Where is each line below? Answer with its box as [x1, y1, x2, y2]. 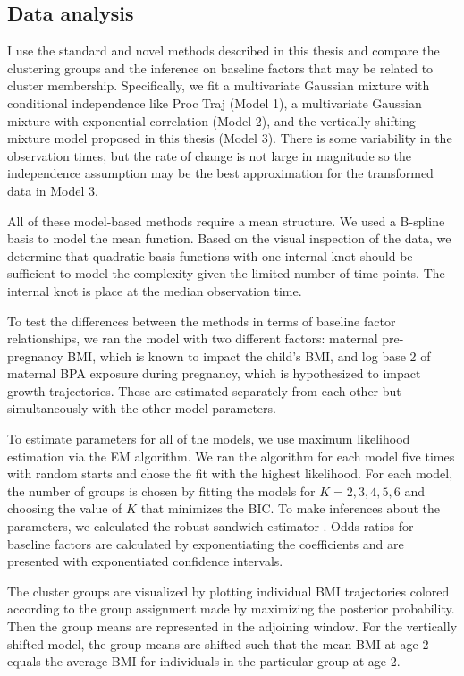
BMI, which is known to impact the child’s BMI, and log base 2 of [67, 346, 431, 365]
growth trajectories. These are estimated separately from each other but [7, 381, 401, 400]
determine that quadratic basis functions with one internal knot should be [7, 246, 413, 265]
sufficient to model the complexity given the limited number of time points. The [7, 264, 445, 283]
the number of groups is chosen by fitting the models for [7, 481, 316, 500]
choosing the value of [7, 499, 122, 518]
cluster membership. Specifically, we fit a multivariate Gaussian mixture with [7, 76, 430, 95]
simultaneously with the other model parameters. [7, 399, 276, 418]
